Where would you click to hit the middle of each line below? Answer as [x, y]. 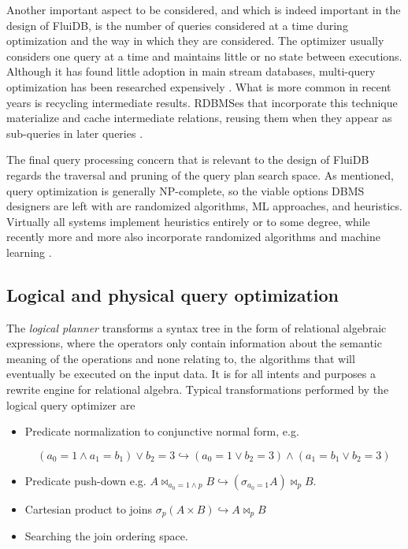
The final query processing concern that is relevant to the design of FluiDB [188, 160]
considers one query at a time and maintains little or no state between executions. [204, 56]
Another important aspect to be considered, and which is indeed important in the [204, 9]
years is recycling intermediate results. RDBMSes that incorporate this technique [202, 102]
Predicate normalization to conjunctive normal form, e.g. [162, 431]
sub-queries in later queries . [75, 133]
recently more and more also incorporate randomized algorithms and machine [193, 237]
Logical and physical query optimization [172, 294]
